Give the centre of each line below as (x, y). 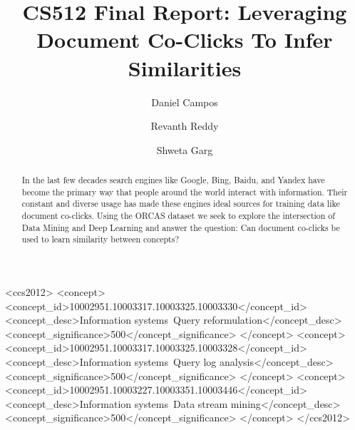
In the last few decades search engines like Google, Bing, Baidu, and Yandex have (173, 180)
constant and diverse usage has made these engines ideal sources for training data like (181, 204)
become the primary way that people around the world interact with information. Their (185, 191)
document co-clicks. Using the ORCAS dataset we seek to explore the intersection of (178, 216)
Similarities (185, 67)
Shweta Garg (185, 149)
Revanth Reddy (185, 126)
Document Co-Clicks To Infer (185, 40)
